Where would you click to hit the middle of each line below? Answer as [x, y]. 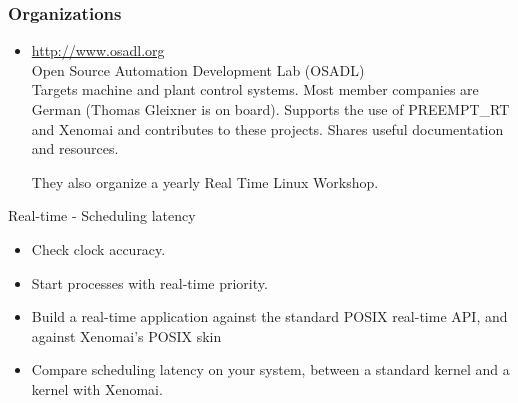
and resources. [75, 148]
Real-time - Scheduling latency [102, 215]
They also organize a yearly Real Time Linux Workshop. [205, 181]
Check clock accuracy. [98, 248]
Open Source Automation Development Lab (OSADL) [198, 69]
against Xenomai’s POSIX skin [126, 335]
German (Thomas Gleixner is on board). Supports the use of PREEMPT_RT [270, 109]
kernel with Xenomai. [97, 388]
